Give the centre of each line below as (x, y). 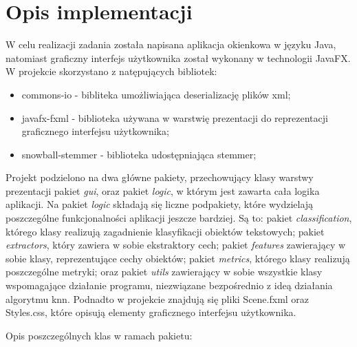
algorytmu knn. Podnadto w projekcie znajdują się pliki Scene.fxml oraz (158, 298)
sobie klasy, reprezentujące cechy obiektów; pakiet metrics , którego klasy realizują (178, 258)
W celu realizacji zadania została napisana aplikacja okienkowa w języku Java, (171, 44)
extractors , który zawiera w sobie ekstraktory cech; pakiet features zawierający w (176, 245)
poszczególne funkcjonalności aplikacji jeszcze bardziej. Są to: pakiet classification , (179, 218)
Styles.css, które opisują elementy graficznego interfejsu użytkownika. (151, 312)
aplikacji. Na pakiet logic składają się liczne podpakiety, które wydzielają (160, 204)
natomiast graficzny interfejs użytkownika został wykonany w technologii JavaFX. (178, 57)
